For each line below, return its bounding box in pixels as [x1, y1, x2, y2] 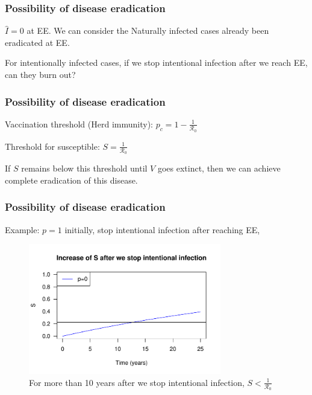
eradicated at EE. [5, 36, 70, 48]
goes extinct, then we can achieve [157, 162, 281, 175]
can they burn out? [5, 68, 76, 80]
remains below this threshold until [21, 162, 148, 175]
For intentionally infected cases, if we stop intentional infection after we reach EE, [5, 56, 308, 69]
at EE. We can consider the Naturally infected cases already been [27, 24, 269, 37]
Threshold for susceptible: [5, 140, 100, 152]
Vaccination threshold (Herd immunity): [5, 117, 153, 130]
